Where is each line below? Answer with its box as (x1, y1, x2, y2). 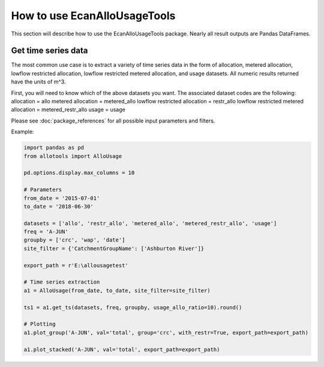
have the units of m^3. (11, 78, 66, 85)
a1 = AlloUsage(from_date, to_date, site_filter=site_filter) (23, 287, 211, 294)
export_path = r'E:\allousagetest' (23, 262, 128, 268)
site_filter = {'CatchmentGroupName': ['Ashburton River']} (23, 245, 205, 252)
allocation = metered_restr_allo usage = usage (11, 106, 125, 114)
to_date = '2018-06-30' (23, 203, 94, 210)
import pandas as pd (23, 144, 84, 151)
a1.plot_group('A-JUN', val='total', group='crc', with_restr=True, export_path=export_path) (23, 329, 309, 336)
